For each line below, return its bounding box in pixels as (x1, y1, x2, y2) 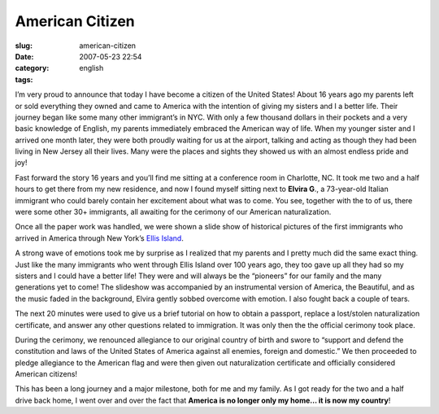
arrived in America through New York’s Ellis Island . (15, 233, 185, 243)
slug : (15, 41, 33, 50)
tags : (15, 74, 33, 85)
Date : (15, 51, 34, 61)
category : (15, 63, 50, 73)
